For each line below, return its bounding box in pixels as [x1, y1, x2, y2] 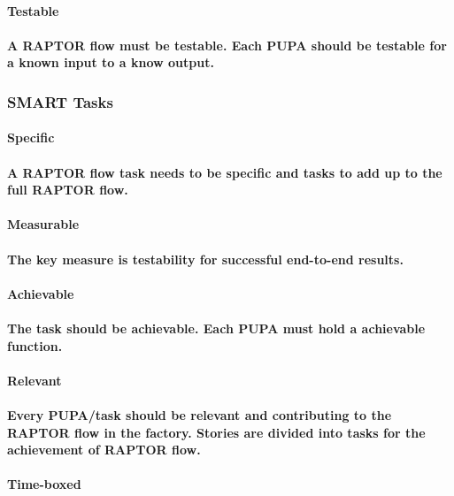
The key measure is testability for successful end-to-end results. [7, 249, 404, 268]
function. [7, 336, 63, 355]
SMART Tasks [7, 90, 113, 112]
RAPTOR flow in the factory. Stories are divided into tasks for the [7, 423, 426, 441]
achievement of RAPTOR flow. [7, 440, 201, 459]
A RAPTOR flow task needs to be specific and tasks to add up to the [7, 163, 442, 181]
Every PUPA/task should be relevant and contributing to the [7, 405, 392, 424]
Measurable [7, 215, 80, 233]
